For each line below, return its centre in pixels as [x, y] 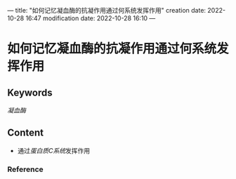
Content [26, 133]
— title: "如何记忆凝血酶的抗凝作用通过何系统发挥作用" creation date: [106, 10]
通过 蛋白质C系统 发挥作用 [54, 150]
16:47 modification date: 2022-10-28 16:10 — [91, 18]
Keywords [30, 92]
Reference [25, 169]
